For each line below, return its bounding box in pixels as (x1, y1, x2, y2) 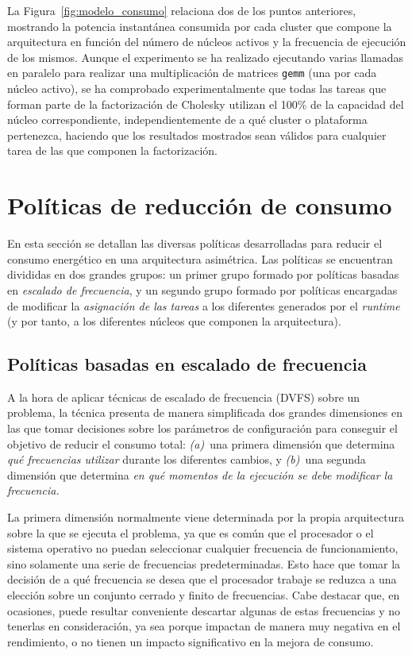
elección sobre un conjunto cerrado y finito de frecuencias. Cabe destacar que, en (7, 587, 400, 603)
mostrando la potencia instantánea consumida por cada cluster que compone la (7, 17, 392, 34)
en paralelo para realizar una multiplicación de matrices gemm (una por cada (7, 64, 377, 81)
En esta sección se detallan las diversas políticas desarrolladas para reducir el (7, 235, 383, 252)
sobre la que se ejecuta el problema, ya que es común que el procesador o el (7, 524, 374, 541)
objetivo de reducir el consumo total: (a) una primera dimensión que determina (7, 435, 395, 452)
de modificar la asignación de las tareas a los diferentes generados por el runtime (7, 297, 400, 314)
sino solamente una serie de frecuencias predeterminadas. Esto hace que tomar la (7, 555, 401, 572)
